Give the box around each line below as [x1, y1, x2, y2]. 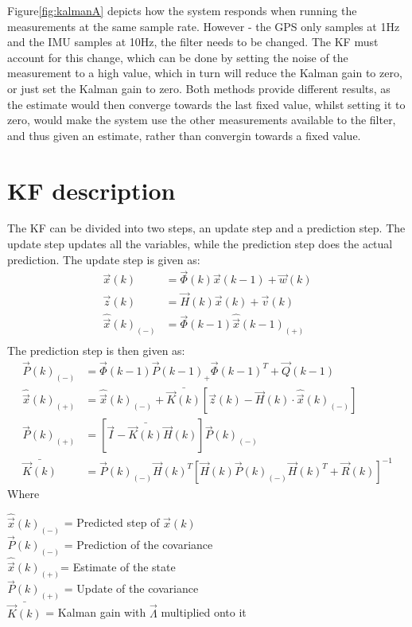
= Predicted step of [64, 514, 160, 531]
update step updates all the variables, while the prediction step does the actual [7, 236, 393, 252]
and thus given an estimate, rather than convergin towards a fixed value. [7, 127, 361, 143]
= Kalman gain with [45, 604, 146, 621]
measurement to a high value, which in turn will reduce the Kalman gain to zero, [7, 64, 402, 81]
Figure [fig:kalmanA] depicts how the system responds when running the [7, 2, 357, 18]
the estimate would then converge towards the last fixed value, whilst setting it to [7, 95, 406, 112]
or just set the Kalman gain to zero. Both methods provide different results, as [7, 80, 391, 96]
